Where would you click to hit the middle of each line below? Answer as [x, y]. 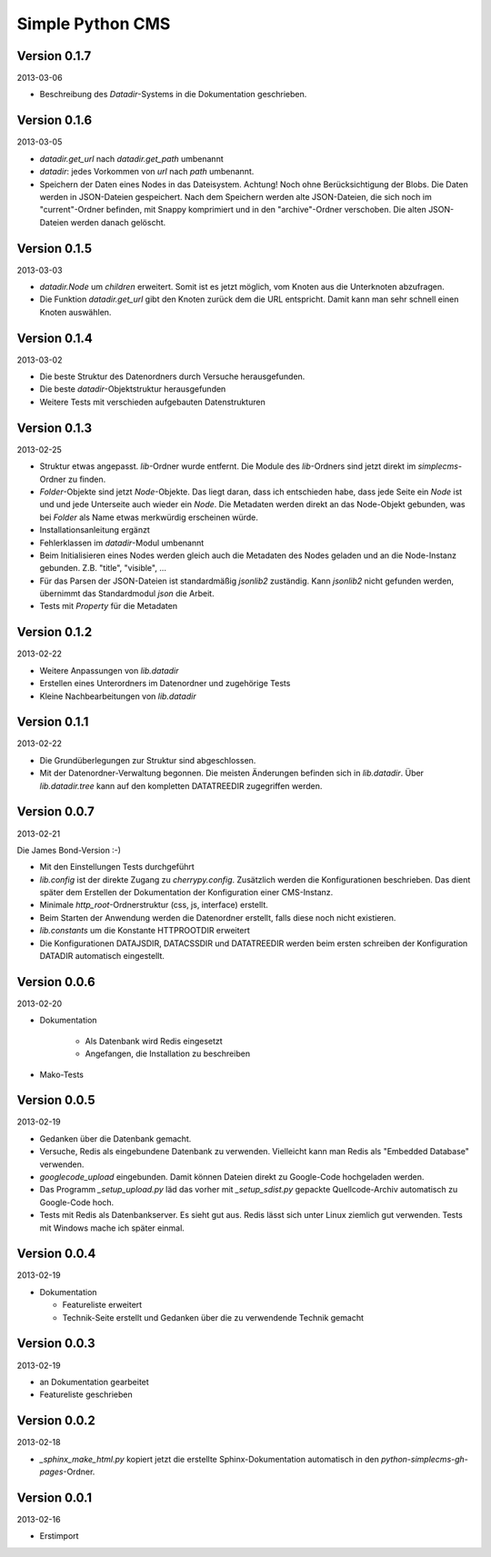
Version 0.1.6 [55, 120]
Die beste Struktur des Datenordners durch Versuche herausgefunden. [172, 376]
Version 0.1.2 [55, 632]
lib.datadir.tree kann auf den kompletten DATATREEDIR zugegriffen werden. [181, 785]
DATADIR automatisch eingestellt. [102, 956]
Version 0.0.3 [56, 1344]
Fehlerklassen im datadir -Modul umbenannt [122, 543]
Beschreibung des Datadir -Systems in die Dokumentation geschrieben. [173, 95]
